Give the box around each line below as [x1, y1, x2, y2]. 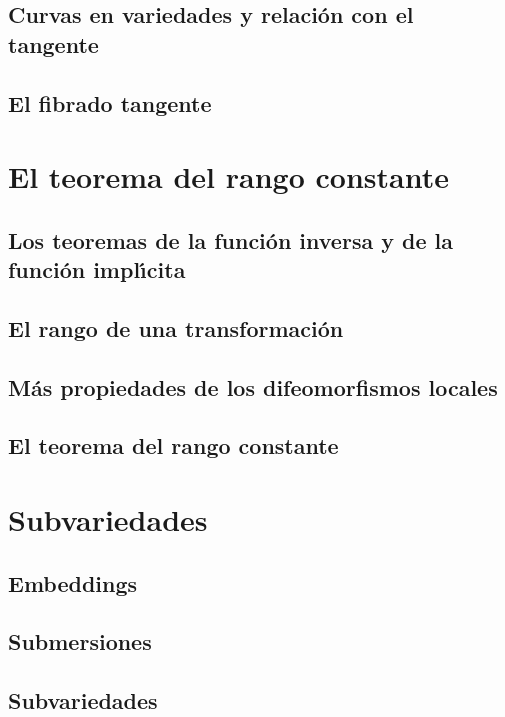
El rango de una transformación [8, 312, 344, 343]
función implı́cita [8, 254, 186, 285]
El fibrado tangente [8, 87, 212, 118]
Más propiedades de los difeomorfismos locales [8, 371, 498, 402]
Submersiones [8, 626, 152, 657]
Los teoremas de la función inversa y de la [8, 224, 453, 255]
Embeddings [8, 567, 138, 598]
